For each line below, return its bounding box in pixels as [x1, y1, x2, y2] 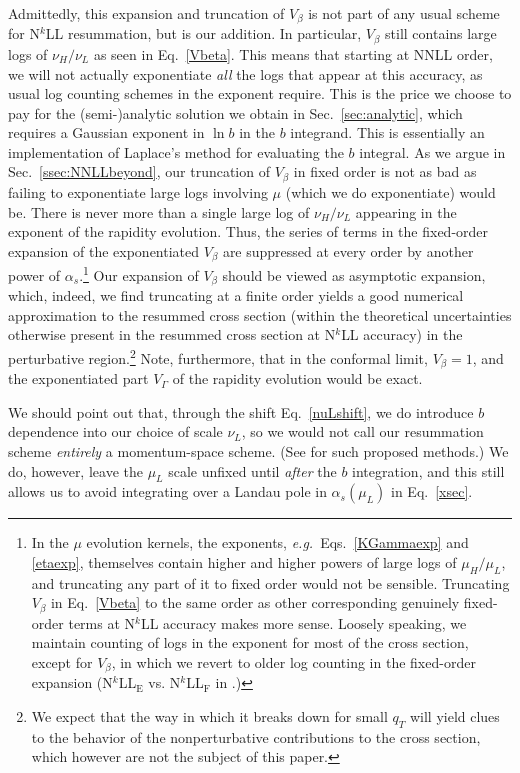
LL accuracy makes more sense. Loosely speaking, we [140, 612, 467, 633]
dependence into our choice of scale [8, 421, 223, 442]
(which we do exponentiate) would [285, 181, 496, 202]
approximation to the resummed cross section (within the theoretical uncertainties [8, 304, 512, 325]
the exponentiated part [8, 368, 149, 389]
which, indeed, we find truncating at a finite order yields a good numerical [8, 285, 464, 306]
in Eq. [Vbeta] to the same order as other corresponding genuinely [50, 592, 460, 613]
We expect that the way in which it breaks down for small [31, 706, 388, 726]
